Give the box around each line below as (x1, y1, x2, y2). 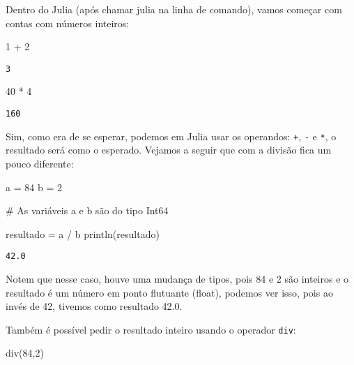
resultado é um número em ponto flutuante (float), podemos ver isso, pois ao (6, 285, 333, 299)
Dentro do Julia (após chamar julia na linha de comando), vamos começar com (6, 2, 342, 16)
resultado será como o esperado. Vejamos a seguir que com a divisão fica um (6, 142, 332, 157)
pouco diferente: (6, 156, 74, 170)
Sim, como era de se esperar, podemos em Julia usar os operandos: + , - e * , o (6, 128, 337, 143)
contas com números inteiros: (6, 15, 130, 30)
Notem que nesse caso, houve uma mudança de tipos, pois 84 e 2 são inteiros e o (6, 271, 349, 285)
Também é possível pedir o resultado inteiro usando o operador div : (6, 322, 296, 336)
